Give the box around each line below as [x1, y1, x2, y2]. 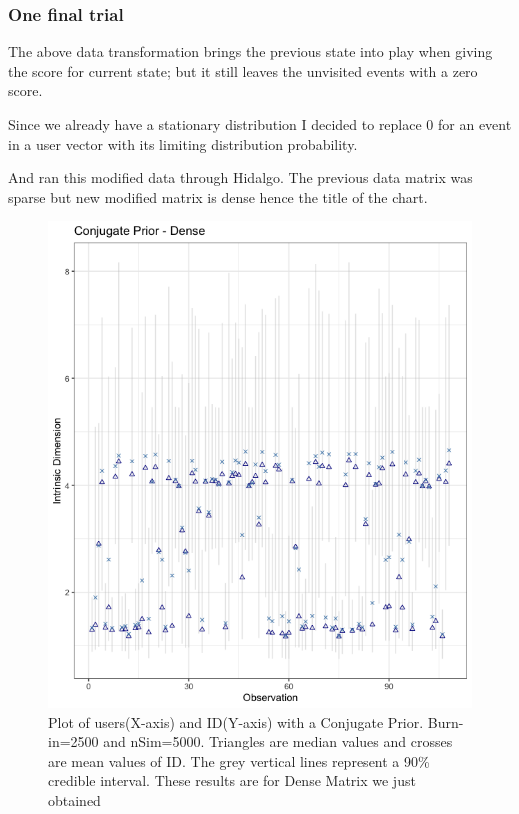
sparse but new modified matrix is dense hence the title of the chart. [8, 186, 428, 207]
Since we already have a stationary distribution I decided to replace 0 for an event [8, 114, 512, 134]
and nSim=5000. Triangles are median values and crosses [103, 731, 453, 752]
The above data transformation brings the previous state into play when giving [8, 41, 493, 62]
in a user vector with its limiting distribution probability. [8, 133, 358, 154]
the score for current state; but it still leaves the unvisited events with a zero [8, 60, 478, 81]
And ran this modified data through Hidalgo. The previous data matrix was [8, 167, 473, 188]
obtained [48, 789, 101, 810]
